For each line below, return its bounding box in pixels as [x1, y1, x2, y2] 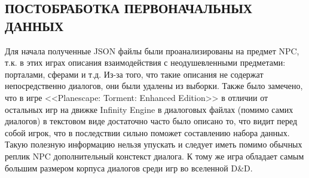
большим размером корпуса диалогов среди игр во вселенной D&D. [5, 161, 253, 174]
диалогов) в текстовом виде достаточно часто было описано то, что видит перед [5, 115, 298, 127]
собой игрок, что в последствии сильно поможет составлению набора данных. [5, 126, 290, 139]
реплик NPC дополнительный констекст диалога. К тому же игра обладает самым [5, 149, 304, 162]
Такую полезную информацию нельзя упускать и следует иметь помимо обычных [5, 138, 302, 151]
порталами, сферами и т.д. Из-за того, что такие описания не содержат [5, 67, 264, 80]
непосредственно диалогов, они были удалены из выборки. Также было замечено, [5, 79, 303, 92]
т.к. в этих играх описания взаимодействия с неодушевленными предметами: [5, 56, 286, 69]
